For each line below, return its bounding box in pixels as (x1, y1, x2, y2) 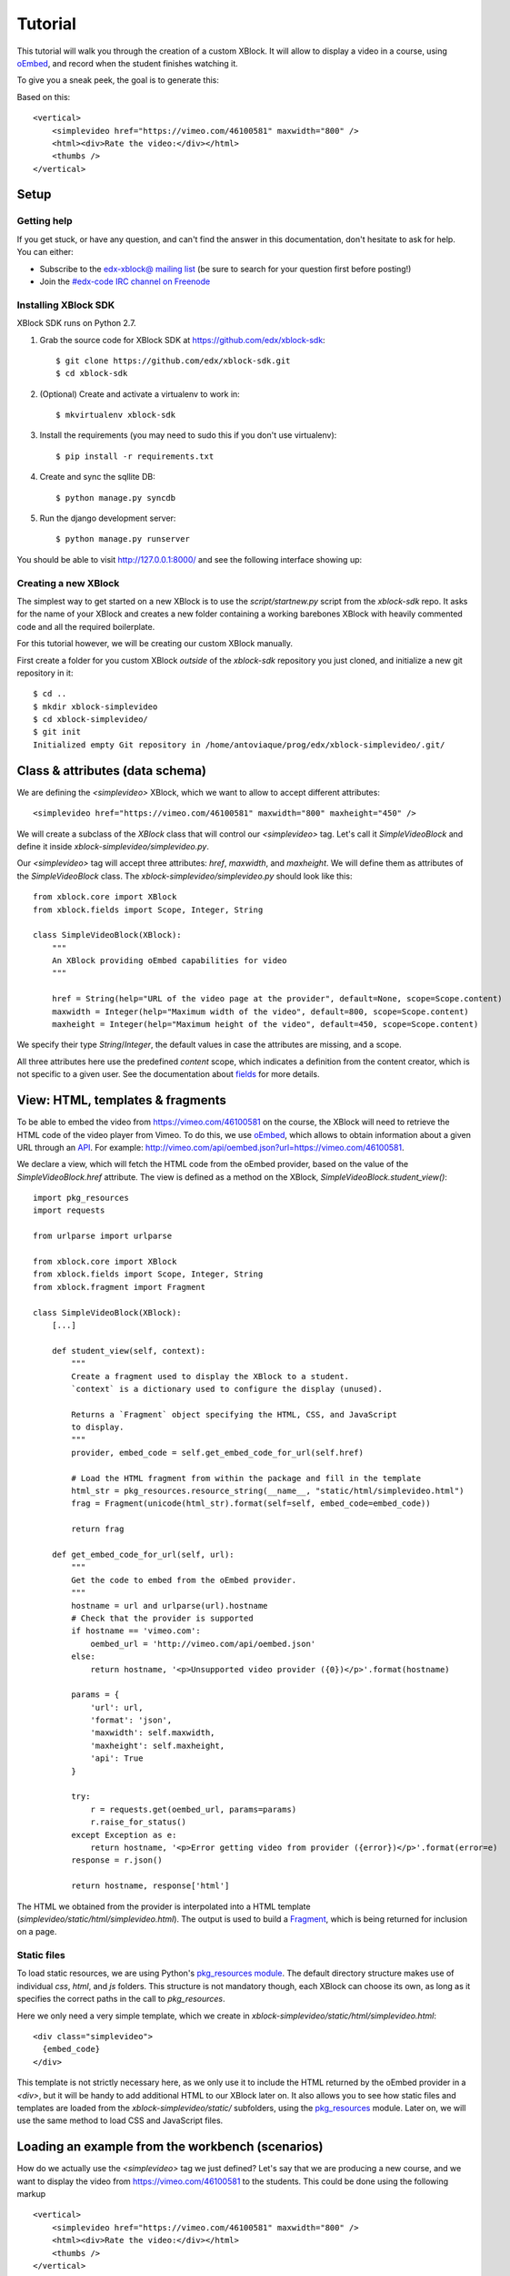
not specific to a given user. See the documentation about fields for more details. (16, 1069, 320, 1080)
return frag (71, 1524, 125, 1534)
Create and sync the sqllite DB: (39, 472, 156, 483)
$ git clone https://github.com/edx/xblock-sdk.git (55, 355, 291, 366)
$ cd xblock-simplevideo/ (33, 715, 149, 725)
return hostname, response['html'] (71, 1881, 230, 1891)
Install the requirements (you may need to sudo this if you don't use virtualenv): (39, 430, 337, 441)
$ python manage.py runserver (55, 533, 191, 544)
